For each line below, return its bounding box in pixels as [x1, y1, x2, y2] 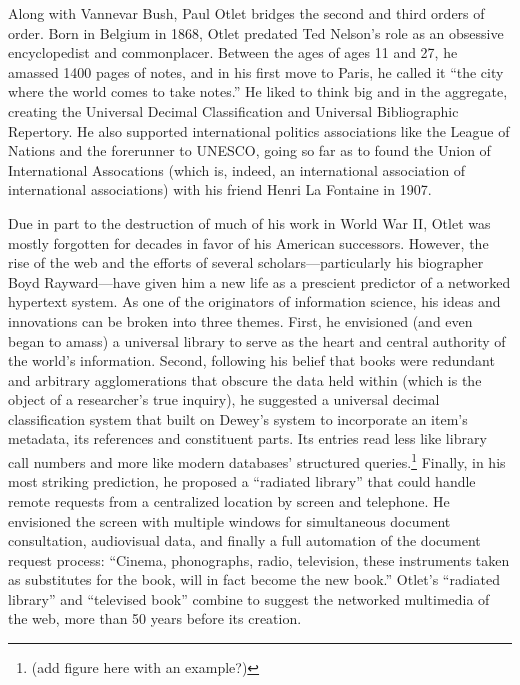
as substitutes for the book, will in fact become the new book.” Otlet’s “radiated [8, 569, 501, 590]
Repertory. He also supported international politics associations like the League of [8, 120, 510, 141]
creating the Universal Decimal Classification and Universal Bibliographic [8, 100, 459, 121]
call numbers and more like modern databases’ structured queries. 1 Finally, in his [8, 449, 506, 472]
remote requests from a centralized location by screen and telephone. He [8, 490, 450, 511]
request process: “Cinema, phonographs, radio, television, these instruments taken [8, 549, 510, 570]
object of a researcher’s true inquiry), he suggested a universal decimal [8, 389, 440, 410]
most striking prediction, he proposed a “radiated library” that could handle [8, 471, 476, 492]
